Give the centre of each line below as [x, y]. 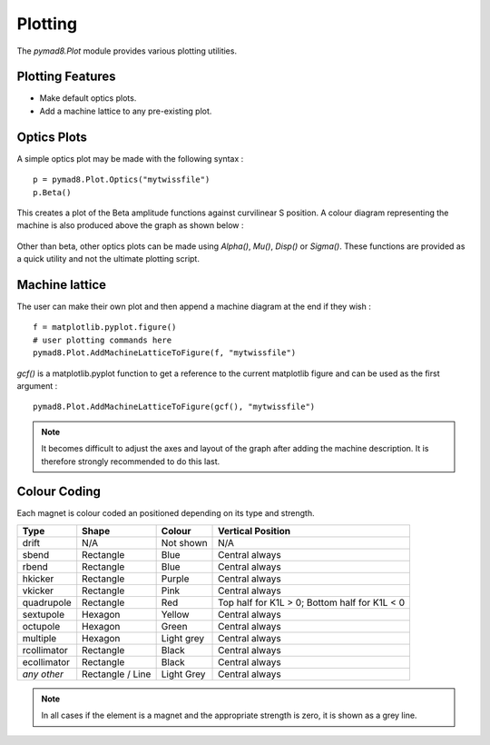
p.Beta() [52, 192]
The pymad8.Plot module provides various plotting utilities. [127, 51]
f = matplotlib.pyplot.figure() [105, 328]
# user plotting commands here [103, 340]
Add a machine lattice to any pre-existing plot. [126, 111]
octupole [41, 626]
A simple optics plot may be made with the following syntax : [130, 158]
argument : [37, 385]
